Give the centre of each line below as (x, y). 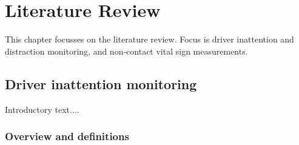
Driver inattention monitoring (101, 83)
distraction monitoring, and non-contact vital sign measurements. (126, 51)
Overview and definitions (67, 136)
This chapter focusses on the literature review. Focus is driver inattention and (149, 39)
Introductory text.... (42, 109)
